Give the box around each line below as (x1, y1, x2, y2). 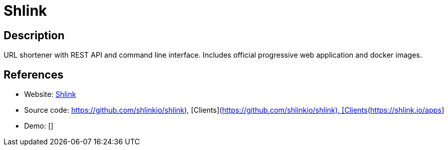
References (4, 68, 64, 81)
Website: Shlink (24, 90, 76, 99)
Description (4, 29, 65, 42)
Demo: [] (24, 121, 54, 131)
